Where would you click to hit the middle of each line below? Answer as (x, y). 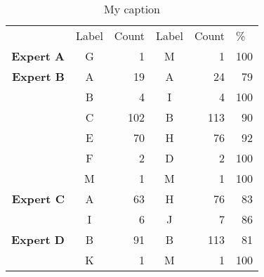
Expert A (38, 56)
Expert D (38, 239)
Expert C (38, 199)
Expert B (38, 76)
